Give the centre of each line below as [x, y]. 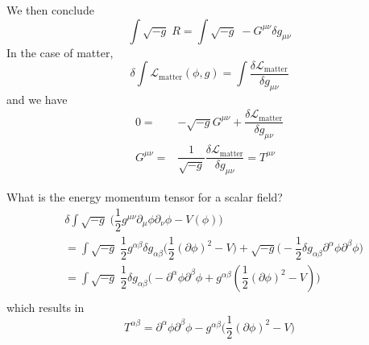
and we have [37, 99]
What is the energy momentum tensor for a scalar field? [145, 196]
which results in [46, 307]
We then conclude [50, 10]
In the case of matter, [60, 52]
